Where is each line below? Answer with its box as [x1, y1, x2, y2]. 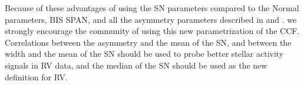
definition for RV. [5, 70, 68, 83]
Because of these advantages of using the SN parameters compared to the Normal [5, 2, 299, 13]
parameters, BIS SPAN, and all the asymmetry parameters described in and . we [5, 13, 297, 25]
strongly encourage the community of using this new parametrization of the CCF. [5, 25, 300, 37]
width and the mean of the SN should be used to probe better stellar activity [5, 47, 284, 60]
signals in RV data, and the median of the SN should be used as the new [5, 59, 267, 71]
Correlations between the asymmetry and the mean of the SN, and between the [5, 36, 292, 48]
